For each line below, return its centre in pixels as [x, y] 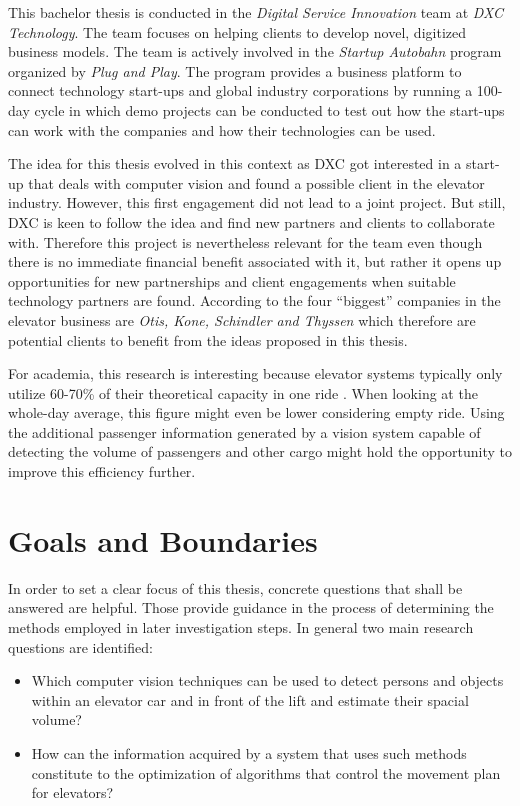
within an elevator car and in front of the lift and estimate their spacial [250, 699]
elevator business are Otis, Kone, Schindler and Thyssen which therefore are [242, 319]
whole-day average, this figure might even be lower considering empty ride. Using [256, 412]
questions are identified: [80, 646]
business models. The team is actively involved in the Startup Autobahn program [255, 51]
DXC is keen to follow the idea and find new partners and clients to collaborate [251, 221]
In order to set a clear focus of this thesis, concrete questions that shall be [235, 587]
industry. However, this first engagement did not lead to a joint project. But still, [257, 202]
